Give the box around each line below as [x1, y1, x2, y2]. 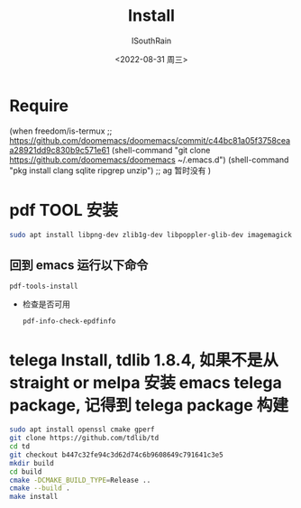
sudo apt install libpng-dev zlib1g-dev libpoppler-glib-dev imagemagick [9, 230, 293, 239]
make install [9, 493, 59, 502]
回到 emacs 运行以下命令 [9, 257, 149, 272]
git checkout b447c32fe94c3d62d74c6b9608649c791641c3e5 [9, 450, 223, 459]
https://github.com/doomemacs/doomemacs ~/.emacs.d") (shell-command [9, 154, 289, 165]
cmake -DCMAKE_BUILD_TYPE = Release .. [9, 476, 151, 485]
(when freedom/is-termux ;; [9, 125, 113, 136]
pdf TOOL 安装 [9, 199, 119, 220]
